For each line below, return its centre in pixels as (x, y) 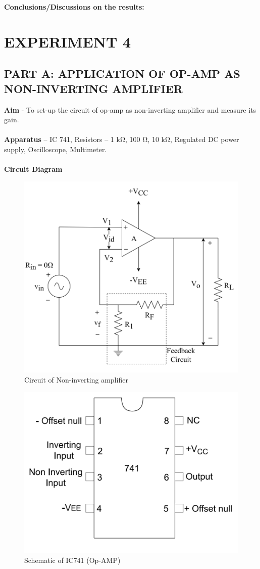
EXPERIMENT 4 (68, 41)
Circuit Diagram (33, 169)
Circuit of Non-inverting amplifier (76, 379)
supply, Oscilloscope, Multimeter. (56, 149)
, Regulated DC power (205, 139)
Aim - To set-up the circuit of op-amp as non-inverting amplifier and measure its (130, 109)
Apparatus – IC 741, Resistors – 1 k (62, 139)
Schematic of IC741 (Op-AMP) (72, 560)
